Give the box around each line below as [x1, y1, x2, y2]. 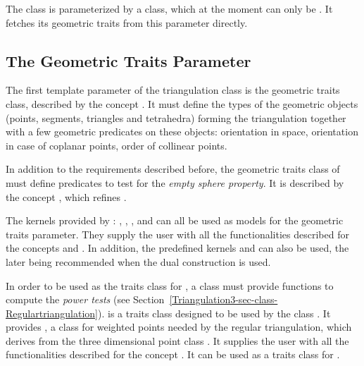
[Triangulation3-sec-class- [169, 292, 278, 307]
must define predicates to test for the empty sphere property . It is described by [6, 175, 344, 190]
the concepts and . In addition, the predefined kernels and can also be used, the [6, 240, 349, 255]
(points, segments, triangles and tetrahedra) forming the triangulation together [6, 110, 346, 125]
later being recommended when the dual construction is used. [6, 254, 271, 269]
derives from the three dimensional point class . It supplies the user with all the [6, 333, 349, 348]
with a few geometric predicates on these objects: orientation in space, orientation [6, 124, 358, 139]
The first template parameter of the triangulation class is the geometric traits [6, 83, 340, 97]
